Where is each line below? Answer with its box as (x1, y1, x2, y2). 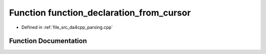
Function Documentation (9, 37, 87, 45)
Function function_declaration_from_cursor (9, 7, 191, 18)
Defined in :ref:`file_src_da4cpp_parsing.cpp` (21, 24, 113, 30)
